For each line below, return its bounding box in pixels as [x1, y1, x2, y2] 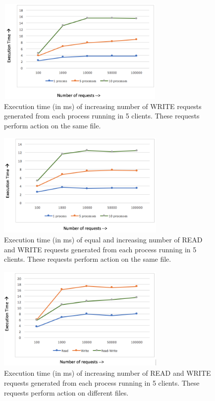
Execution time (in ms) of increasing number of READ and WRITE [4, 368, 211, 378]
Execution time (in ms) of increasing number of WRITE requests [4, 101, 202, 111]
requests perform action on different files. [4, 387, 129, 398]
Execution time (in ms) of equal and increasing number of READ [4, 234, 203, 244]
